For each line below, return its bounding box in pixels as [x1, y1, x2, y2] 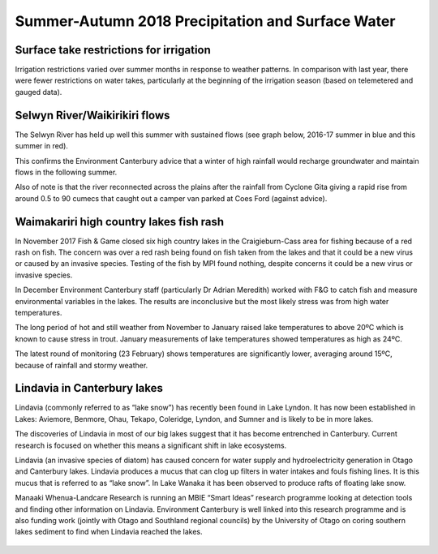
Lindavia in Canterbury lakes [15, 381, 164, 395]
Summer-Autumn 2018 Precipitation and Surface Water [15, 12, 396, 30]
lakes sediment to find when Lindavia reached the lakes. [15, 527, 203, 537]
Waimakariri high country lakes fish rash [15, 215, 225, 229]
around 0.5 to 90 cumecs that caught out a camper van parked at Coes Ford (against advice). [15, 193, 328, 203]
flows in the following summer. [15, 167, 118, 177]
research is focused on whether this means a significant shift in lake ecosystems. [15, 440, 287, 450]
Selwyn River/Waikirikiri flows [15, 108, 170, 122]
